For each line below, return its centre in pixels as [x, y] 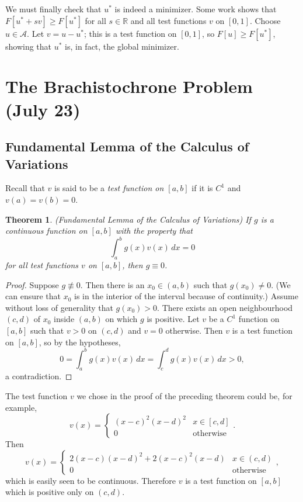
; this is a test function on [130, 33]
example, [21, 407]
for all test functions [42, 265]
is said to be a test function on [109, 188]
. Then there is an [112, 284]
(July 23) [43, 109]
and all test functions [168, 20]
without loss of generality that [59, 307]
